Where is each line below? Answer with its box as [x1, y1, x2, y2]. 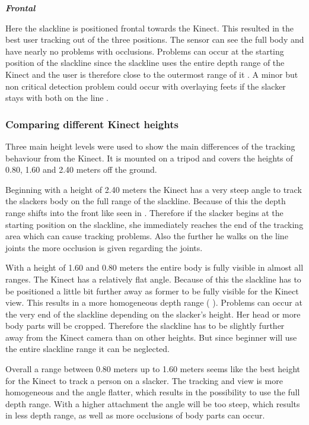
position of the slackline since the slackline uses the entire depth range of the [5, 56, 285, 69]
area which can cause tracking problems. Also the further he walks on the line [5, 230, 288, 242]
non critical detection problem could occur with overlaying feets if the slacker [5, 80, 286, 92]
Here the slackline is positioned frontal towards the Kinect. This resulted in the [5, 21, 294, 34]
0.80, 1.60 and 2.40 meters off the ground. [5, 163, 157, 176]
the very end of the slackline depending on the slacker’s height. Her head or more [5, 307, 301, 320]
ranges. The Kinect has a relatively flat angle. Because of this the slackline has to [5, 272, 301, 285]
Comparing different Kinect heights [5, 116, 179, 131]
